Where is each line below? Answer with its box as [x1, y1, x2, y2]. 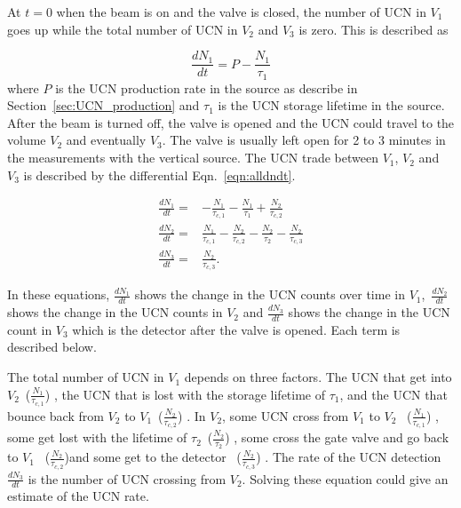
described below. [7, 337, 97, 356]
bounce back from [7, 406, 104, 425]
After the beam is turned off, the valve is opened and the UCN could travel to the [7, 113, 455, 131]
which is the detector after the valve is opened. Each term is [72, 320, 401, 338]
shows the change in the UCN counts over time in [134, 285, 405, 304]
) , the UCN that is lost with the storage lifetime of [44, 385, 326, 403]
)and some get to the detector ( [64, 448, 242, 466]
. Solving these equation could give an [242, 469, 449, 488]
